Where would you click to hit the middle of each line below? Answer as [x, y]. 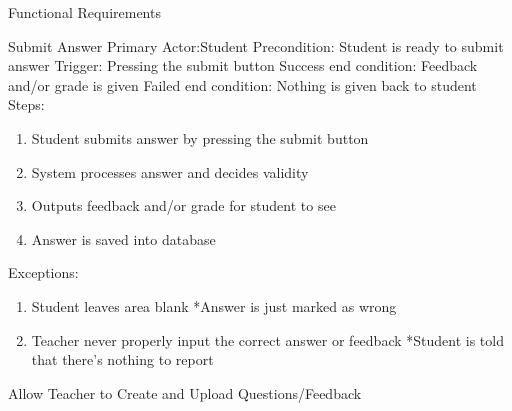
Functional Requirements [84, 12]
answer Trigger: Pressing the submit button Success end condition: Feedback [243, 65]
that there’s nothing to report [122, 359]
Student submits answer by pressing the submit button [200, 137]
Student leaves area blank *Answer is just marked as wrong [214, 305]
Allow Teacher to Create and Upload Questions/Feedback [185, 392]
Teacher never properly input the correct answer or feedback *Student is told [267, 339]
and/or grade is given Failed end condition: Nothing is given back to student [242, 84]
